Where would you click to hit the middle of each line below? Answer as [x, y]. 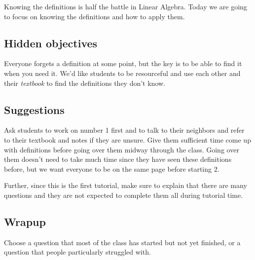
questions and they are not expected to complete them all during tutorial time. [124, 195]
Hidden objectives [51, 43]
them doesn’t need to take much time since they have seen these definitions [118, 159]
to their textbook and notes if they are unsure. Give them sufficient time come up [127, 139]
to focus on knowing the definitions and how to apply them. [94, 16]
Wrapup [25, 221]
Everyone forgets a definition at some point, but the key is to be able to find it [123, 63]
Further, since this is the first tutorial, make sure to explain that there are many [126, 185]
